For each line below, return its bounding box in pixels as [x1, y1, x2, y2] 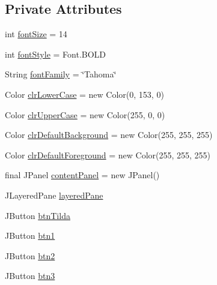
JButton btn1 [5, 229, 55, 242]
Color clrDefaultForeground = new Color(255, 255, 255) [5, 148, 211, 161]
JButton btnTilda [5, 209, 70, 221]
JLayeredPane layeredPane [5, 188, 103, 201]
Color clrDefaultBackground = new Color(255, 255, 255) [5, 128, 213, 141]
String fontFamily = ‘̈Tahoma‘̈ [5, 68, 117, 80]
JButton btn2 [5, 249, 55, 262]
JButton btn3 [5, 269, 55, 282]
